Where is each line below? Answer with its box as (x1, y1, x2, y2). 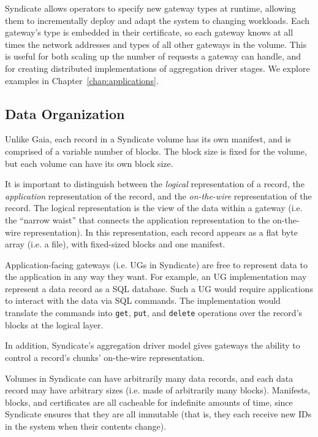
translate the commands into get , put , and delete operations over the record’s (5, 306, 303, 319)
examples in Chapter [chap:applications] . (5, 74, 159, 87)
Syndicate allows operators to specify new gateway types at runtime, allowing (5, 2, 296, 14)
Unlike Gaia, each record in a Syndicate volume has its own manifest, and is (5, 133, 291, 145)
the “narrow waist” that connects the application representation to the (5, 213, 270, 226)
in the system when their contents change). (5, 419, 167, 432)
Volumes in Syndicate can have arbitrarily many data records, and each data (5, 371, 293, 384)
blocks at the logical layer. (5, 318, 104, 331)
